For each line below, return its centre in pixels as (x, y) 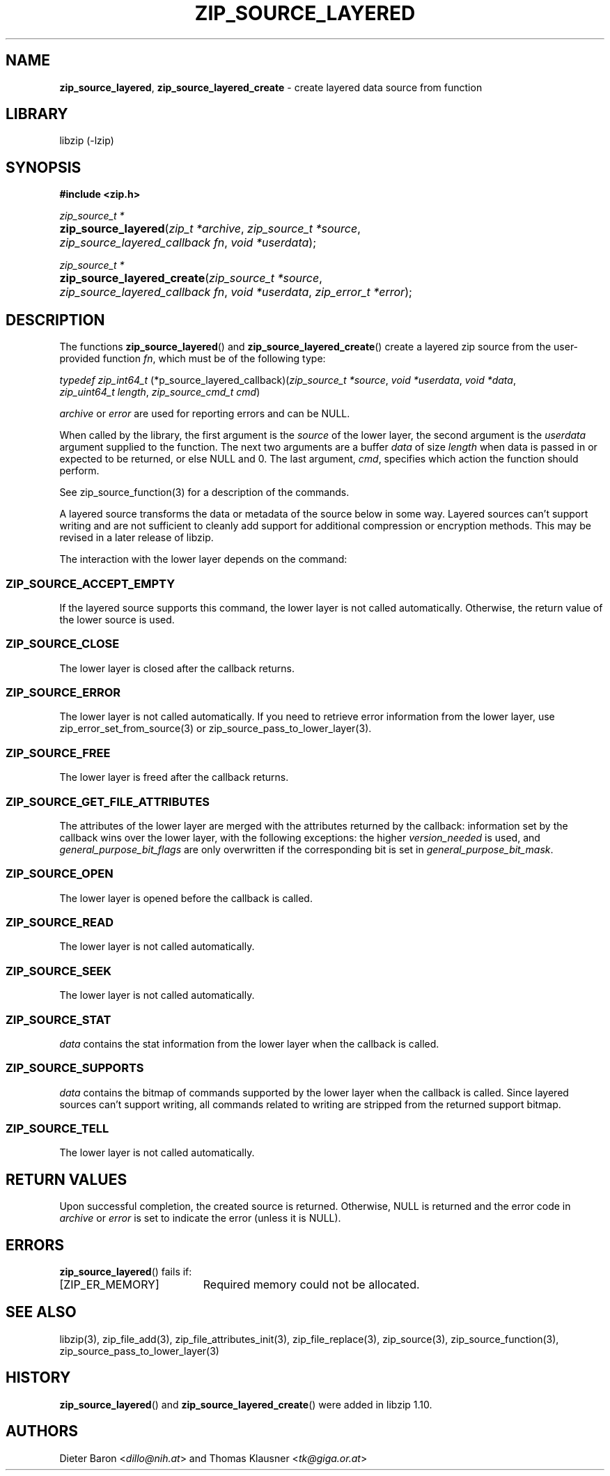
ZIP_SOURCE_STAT (58, 1019)
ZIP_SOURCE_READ (60, 922)
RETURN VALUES (67, 1179)
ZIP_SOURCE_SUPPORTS (75, 1068)
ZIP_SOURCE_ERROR (63, 692)
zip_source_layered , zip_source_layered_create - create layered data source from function (271, 87)
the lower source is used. (117, 619)
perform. (79, 471)
